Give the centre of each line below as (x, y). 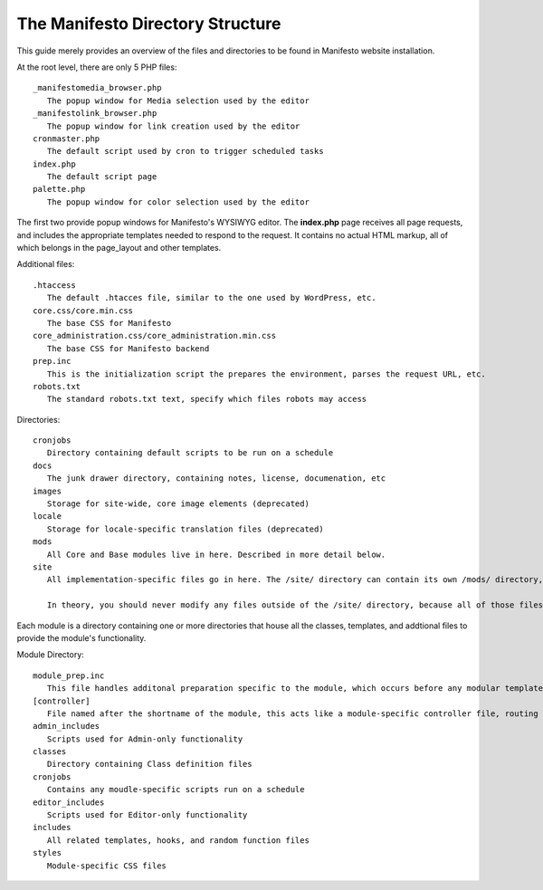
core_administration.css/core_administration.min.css (154, 336)
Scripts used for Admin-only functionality (145, 739)
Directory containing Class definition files (149, 764)
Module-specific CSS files (107, 866)
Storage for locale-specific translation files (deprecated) (186, 529)
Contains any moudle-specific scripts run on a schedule (176, 790)
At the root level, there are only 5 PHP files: (97, 67)
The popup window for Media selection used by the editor (178, 100)
